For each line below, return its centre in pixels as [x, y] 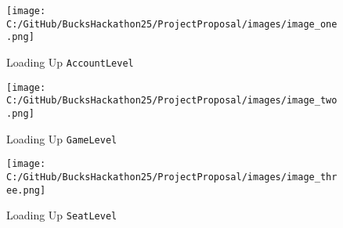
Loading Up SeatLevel [62, 215]
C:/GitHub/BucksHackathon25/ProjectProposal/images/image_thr [172, 177]
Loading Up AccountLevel [70, 62]
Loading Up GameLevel [62, 138]
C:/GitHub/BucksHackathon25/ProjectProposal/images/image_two [172, 101]
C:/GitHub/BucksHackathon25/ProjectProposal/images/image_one [172, 24]
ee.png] [26, 190]
